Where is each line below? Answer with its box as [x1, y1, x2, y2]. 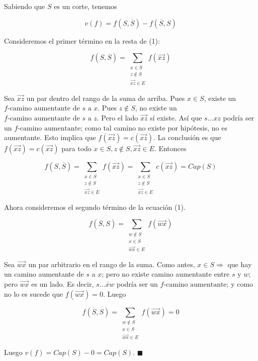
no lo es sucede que [4, 288, 63, 299]
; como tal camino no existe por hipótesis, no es [80, 122, 227, 133]
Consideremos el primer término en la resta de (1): [4, 35, 160, 46]
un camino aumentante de [4, 269, 84, 279]
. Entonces [154, 143, 187, 154]
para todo [61, 143, 92, 154]
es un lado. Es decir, [31, 278, 94, 289]
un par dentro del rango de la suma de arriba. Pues [26, 92, 185, 103]
